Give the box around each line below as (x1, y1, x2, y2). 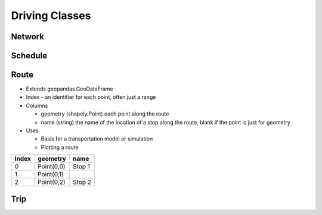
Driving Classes (11, 9, 91, 22)
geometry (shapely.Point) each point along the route (41, 110, 169, 117)
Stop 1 (72, 163, 91, 171)
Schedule (11, 51, 48, 61)
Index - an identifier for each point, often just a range (26, 94, 156, 101)
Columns (26, 102, 48, 109)
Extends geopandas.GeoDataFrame (26, 85, 113, 92)
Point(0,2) (38, 178, 66, 186)
